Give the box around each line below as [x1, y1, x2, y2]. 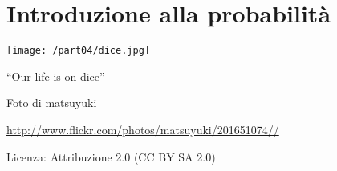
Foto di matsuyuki [6, 94, 97, 111]
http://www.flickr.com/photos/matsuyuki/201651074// [6, 121, 279, 137]
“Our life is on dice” [6, 67, 105, 84]
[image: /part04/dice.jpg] [6, 45, 150, 57]
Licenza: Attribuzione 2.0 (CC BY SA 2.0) [6, 148, 216, 165]
